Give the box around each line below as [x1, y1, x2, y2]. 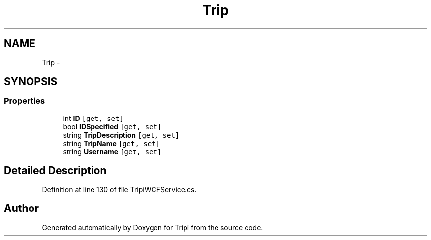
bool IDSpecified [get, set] [63, 122, 162, 131]
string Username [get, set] [63, 147, 162, 156]
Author [4, 202, 39, 215]
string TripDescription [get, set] [63, 130, 180, 139]
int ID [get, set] [63, 114, 123, 122]
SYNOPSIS [4, 75, 58, 88]
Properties [4, 96, 45, 106]
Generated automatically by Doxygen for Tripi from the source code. [42, 223, 263, 232]
